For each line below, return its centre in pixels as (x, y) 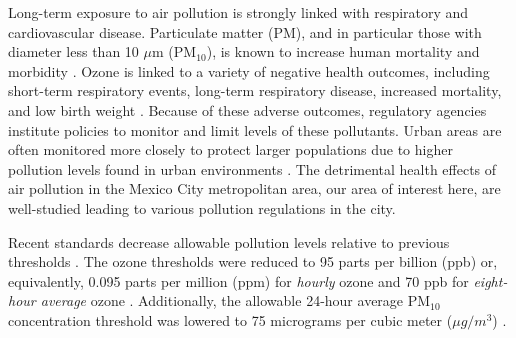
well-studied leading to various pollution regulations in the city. (202, 207)
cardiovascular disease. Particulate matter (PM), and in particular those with (245, 31)
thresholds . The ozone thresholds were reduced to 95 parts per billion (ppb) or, (253, 261)
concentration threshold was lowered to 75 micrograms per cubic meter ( (230, 319)
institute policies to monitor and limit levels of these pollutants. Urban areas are (255, 129)
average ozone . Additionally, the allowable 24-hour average (222, 300)
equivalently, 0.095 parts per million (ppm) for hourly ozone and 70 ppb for (238, 280)
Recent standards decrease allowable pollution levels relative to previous (229, 241)
